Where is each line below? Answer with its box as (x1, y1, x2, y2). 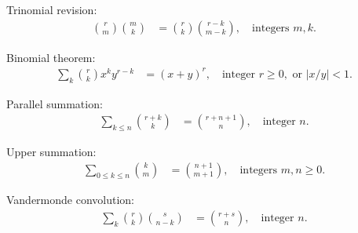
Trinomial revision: (6, 2, 97, 17)
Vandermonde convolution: (6, 191, 135, 208)
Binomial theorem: (6, 49, 96, 65)
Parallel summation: (6, 95, 103, 111)
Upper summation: (6, 143, 97, 159)
